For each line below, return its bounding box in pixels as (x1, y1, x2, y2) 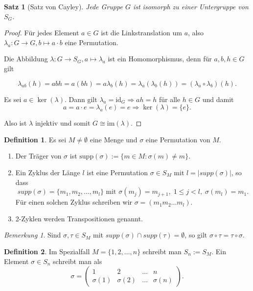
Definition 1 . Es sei (4, 134, 67, 144)
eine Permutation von (145, 134, 210, 144)
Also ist (4, 118, 27, 128)
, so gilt (184, 230, 207, 240)
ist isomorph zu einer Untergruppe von (133, 1, 249, 11)
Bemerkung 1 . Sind (4, 230, 61, 240)
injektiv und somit (35, 118, 91, 128)
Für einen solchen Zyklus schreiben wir (15, 197, 133, 207)
